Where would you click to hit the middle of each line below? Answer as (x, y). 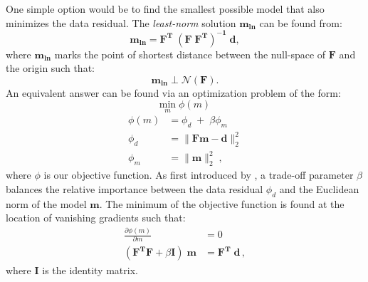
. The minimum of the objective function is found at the (222, 203)
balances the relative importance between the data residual (135, 188)
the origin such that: (50, 68)
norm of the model (46, 203)
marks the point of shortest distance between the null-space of (190, 54)
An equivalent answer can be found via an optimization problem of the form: (173, 92)
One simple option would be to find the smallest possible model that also (165, 9)
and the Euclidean (319, 188)
